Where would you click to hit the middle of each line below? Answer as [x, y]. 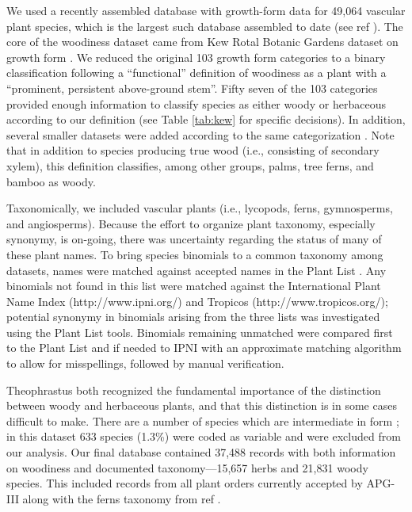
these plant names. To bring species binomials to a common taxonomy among [195, 254]
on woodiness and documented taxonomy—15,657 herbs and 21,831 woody [187, 467]
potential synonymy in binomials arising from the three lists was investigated [193, 317]
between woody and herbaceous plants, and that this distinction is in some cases [202, 405]
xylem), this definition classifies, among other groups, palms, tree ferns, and [190, 165]
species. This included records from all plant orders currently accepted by [185, 483]
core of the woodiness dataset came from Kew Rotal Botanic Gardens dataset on [202, 42]
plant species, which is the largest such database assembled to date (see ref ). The [205, 26]
